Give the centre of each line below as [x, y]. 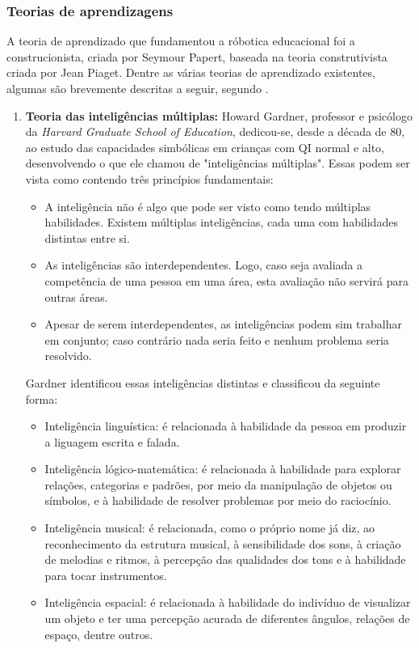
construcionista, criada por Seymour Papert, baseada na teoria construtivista [197, 56]
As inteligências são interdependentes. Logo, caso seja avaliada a [204, 265]
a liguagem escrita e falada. [112, 441]
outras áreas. [76, 296]
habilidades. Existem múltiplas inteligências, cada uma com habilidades [221, 222]
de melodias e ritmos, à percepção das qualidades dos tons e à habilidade [225, 559]
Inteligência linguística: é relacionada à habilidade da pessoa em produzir [226, 426]
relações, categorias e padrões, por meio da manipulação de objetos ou [218, 484]
